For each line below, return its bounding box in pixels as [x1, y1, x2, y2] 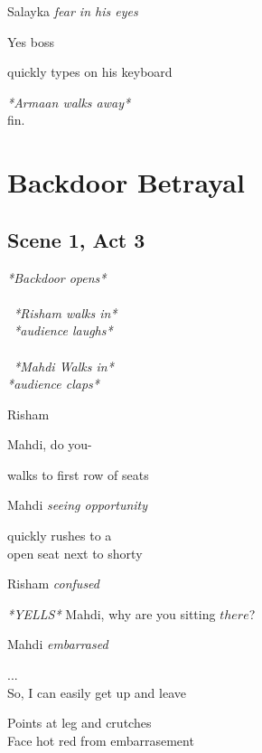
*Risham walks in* [14, 303, 117, 322]
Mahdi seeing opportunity [7, 495, 148, 514]
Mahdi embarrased [7, 635, 108, 654]
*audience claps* [7, 374, 99, 393]
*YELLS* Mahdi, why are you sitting [7, 604, 216, 623]
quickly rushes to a [7, 526, 112, 545]
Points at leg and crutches [7, 713, 152, 732]
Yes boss [7, 32, 54, 51]
